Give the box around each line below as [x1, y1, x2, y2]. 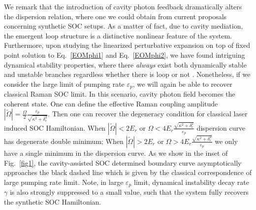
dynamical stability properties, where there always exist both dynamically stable [4, 59, 247, 70]
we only [215, 136, 238, 146]
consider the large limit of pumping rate [4, 78, 125, 89]
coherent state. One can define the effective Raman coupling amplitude [4, 98, 218, 108]
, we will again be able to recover [132, 78, 232, 89]
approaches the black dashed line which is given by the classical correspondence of [4, 167, 252, 177]
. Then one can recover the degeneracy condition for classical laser [48, 108, 248, 119]
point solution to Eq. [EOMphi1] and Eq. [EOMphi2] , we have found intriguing [4, 49, 245, 60]
